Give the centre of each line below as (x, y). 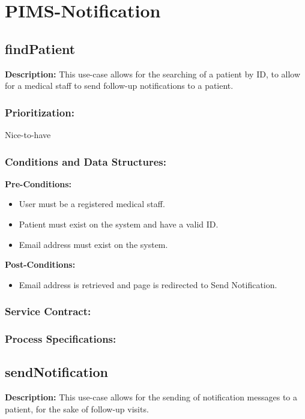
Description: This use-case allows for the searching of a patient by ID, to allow (153, 74)
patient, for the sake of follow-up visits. (77, 408)
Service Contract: (48, 311)
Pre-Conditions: (38, 183)
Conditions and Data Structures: (86, 161)
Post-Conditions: (40, 264)
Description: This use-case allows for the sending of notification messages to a (151, 397)
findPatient (40, 48)
